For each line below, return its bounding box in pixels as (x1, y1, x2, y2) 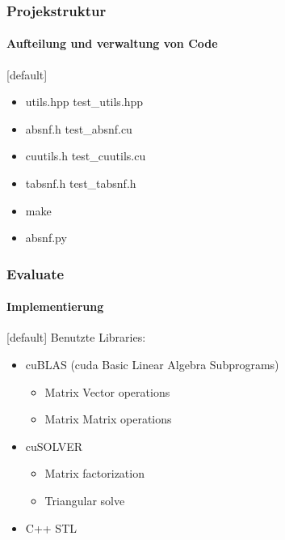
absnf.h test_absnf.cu (25, 120, 132, 137)
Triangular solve (44, 492, 125, 508)
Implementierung (6, 298, 104, 315)
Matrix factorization (44, 465, 145, 482)
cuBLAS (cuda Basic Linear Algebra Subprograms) (25, 356, 279, 373)
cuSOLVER (25, 437, 83, 454)
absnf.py (25, 229, 67, 246)
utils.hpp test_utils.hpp (25, 93, 144, 110)
